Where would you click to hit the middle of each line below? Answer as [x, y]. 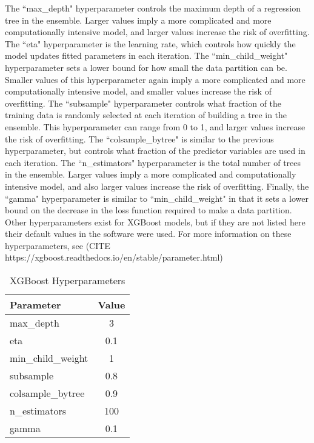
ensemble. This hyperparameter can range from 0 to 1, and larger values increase [155, 126]
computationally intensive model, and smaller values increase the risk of [138, 91]
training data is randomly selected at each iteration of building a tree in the [146, 115]
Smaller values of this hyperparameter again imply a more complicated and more [155, 79]
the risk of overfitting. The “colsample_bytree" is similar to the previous [139, 138]
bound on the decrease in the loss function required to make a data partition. [149, 210]
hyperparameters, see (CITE [58, 245]
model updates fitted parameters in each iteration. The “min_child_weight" [146, 55]
